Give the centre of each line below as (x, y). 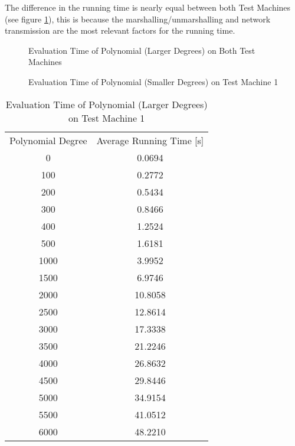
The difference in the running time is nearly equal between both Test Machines (148, 7)
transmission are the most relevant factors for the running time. (120, 30)
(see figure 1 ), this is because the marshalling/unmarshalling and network (138, 19)
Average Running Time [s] (150, 140)
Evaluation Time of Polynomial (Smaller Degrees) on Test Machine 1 (153, 81)
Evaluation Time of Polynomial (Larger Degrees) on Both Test (142, 50)
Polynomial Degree (48, 140)
